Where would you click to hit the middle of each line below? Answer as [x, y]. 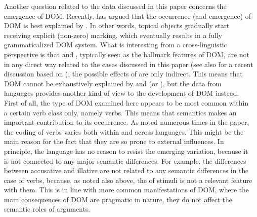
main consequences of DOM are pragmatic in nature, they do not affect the [118, 199]
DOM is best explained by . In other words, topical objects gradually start [117, 25]
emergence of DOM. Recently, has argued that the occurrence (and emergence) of [128, 16]
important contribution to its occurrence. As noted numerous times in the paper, [127, 122]
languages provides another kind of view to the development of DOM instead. [122, 93]
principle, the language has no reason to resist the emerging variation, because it [126, 151]
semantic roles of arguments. [47, 209]
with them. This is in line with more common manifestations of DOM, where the [127, 190]
